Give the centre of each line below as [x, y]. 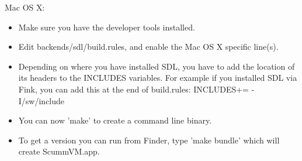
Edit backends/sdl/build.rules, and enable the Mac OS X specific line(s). [148, 47]
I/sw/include [41, 100]
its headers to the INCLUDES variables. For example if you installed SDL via [158, 78]
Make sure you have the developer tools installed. [107, 27]
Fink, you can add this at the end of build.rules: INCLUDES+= [133, 89]
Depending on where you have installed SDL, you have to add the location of [157, 66]
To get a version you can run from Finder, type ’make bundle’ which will [149, 140]
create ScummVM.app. [59, 151]
